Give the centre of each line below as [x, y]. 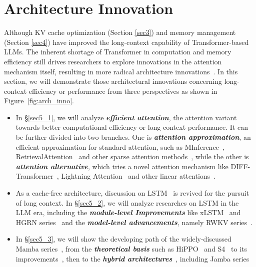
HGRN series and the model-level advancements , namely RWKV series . [134, 222]
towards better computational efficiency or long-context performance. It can [132, 127]
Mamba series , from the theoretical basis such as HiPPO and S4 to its [131, 249]
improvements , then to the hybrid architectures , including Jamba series [132, 258]
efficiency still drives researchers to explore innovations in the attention [113, 61]
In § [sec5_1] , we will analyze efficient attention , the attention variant [126, 117]
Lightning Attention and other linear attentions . [138, 176]
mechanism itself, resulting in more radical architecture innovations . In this [121, 71]
